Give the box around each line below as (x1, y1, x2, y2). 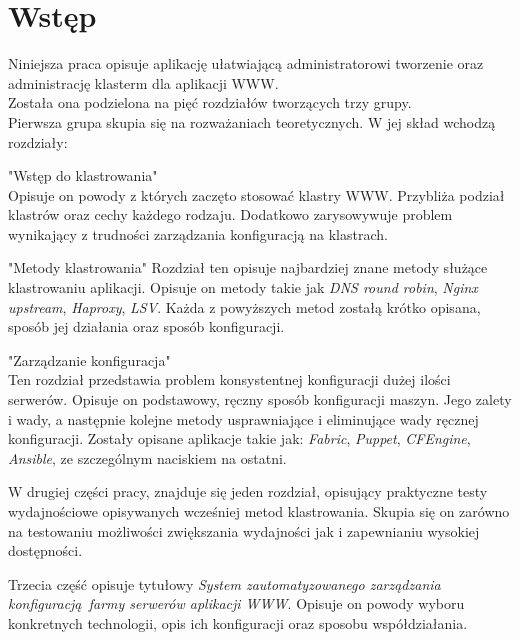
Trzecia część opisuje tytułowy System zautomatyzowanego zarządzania (8, 573, 441, 594)
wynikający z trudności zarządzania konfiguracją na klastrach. (8, 223, 388, 244)
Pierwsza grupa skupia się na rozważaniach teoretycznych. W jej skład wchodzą (8, 111, 496, 132)
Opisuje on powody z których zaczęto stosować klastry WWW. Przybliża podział (8, 184, 505, 205)
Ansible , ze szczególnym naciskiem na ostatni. (8, 447, 287, 468)
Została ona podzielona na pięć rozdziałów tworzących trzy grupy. (8, 92, 412, 113)
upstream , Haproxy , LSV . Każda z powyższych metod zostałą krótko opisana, (8, 296, 481, 317)
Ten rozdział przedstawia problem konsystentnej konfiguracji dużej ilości (8, 369, 451, 390)
